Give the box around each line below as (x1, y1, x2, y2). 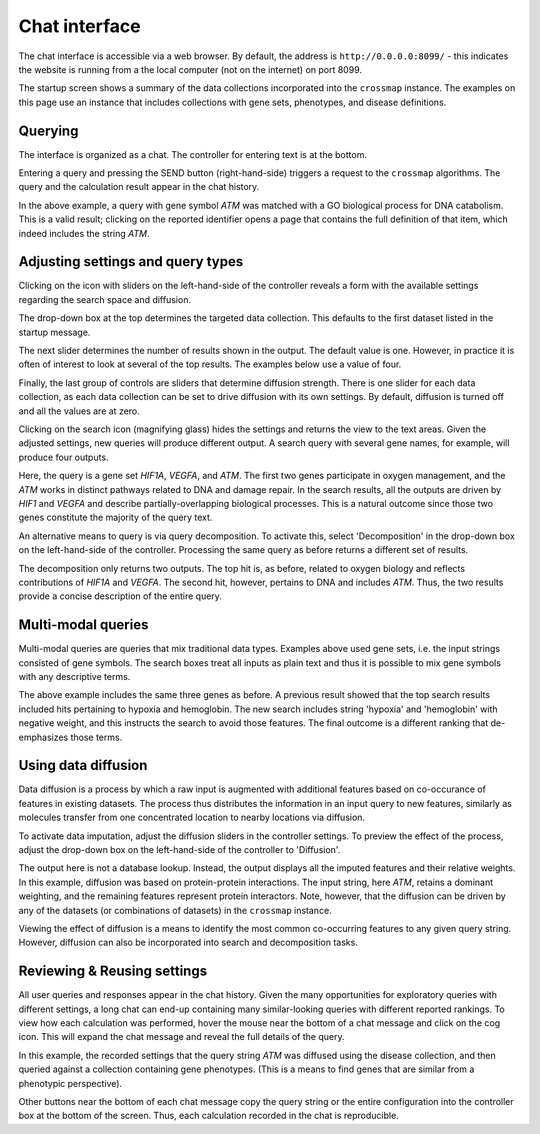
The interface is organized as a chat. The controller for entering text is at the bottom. (18, 148, 367, 160)
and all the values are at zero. (18, 405, 140, 417)
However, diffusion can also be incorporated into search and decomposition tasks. (18, 936, 359, 949)
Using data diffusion (18, 757, 148, 774)
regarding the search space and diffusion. (18, 293, 192, 305)
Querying (18, 122, 79, 139)
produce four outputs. (18, 451, 109, 463)
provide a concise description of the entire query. (18, 590, 222, 602)
